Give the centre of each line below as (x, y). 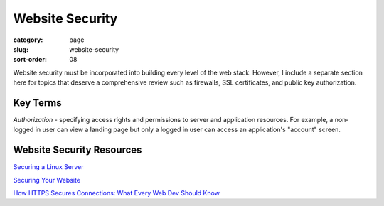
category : (28, 40)
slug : (21, 49)
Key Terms (37, 103)
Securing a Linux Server (48, 167)
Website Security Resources (78, 150)
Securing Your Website (47, 180)
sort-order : (30, 60)
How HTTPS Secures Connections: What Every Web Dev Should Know (117, 193)
